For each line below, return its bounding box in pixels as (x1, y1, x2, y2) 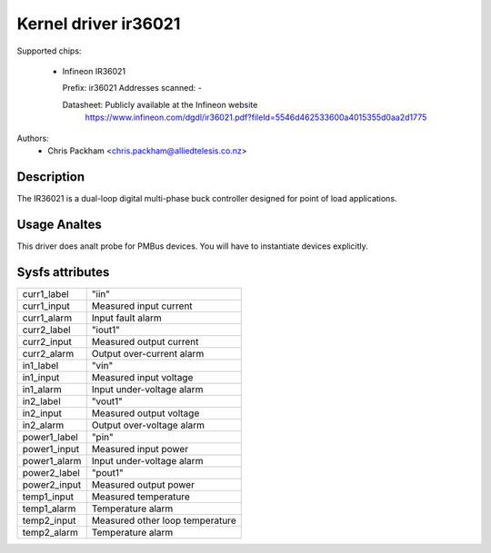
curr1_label (22, 287, 69, 300)
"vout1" (91, 395, 123, 408)
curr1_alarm (22, 311, 73, 324)
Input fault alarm (91, 311, 163, 324)
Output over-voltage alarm (91, 419, 205, 431)
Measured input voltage (91, 370, 194, 383)
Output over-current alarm (91, 347, 205, 360)
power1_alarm (22, 454, 82, 467)
